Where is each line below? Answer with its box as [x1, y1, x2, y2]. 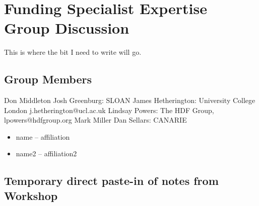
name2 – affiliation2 [16, 148, 77, 159]
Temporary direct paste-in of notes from [4, 173, 219, 188]
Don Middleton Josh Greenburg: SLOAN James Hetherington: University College [4, 95, 255, 106]
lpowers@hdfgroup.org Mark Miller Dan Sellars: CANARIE [4, 115, 187, 125]
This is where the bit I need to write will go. [4, 47, 142, 57]
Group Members [4, 71, 92, 87]
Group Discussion [4, 18, 129, 38]
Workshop [4, 187, 58, 203]
